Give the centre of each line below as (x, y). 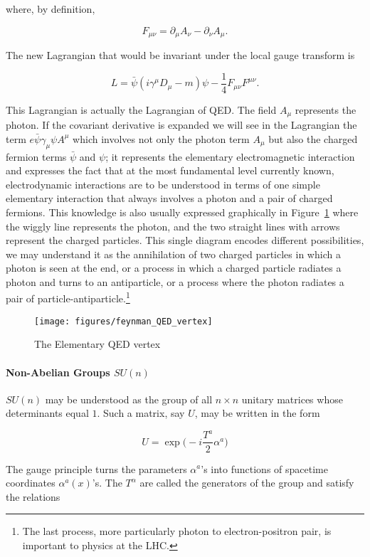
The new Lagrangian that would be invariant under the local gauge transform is (180, 55)
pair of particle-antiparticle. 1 (68, 297)
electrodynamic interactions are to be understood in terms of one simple (163, 184)
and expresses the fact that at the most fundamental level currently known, (170, 170)
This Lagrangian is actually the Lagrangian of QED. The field (141, 109)
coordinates (31, 483)
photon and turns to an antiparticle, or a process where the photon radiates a (175, 281)
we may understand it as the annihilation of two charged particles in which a (173, 254)
